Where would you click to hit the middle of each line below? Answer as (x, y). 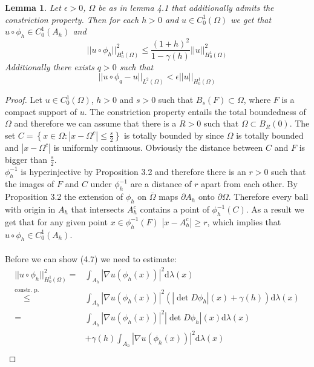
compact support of (41, 111)
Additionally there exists (50, 66)
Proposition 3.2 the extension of (64, 197)
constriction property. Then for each (72, 19)
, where (257, 99)
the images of (30, 184)
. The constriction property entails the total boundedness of (195, 111)
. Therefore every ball (268, 197)
